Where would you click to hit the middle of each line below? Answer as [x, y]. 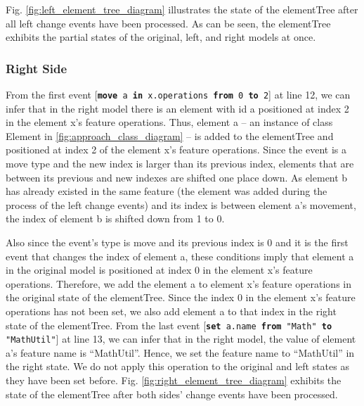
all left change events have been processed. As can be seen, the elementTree [168, 23]
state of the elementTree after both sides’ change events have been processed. [172, 394]
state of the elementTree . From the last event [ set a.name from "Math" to [169, 325]
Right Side [36, 68]
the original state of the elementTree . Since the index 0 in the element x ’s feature [181, 297]
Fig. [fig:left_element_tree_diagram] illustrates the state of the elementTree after [182, 9]
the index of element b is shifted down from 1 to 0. [115, 218]
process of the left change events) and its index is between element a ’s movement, [181, 204]
